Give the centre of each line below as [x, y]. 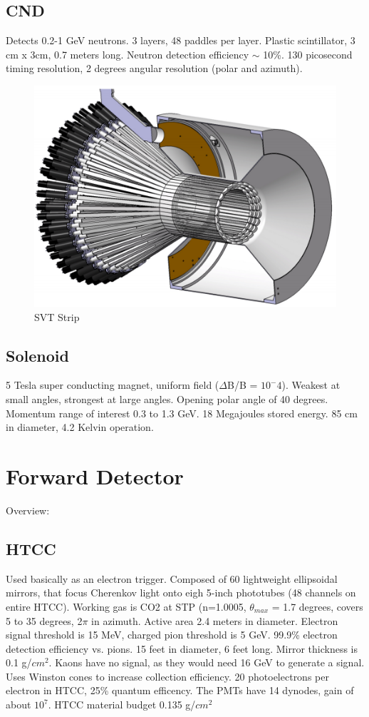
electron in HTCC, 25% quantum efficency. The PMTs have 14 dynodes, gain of [180, 690]
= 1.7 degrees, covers [317, 606]
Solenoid [37, 355]
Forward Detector [95, 476]
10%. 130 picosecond [308, 54]
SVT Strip [57, 316]
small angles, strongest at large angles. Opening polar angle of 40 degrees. [167, 399]
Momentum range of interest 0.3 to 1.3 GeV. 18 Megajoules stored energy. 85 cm [182, 413]
